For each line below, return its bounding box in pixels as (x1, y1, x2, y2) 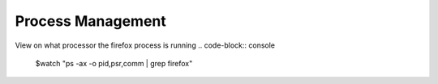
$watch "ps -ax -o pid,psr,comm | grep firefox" (35, 58, 193, 68)
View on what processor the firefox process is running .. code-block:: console (15, 40, 276, 50)
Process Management (15, 12, 166, 30)
